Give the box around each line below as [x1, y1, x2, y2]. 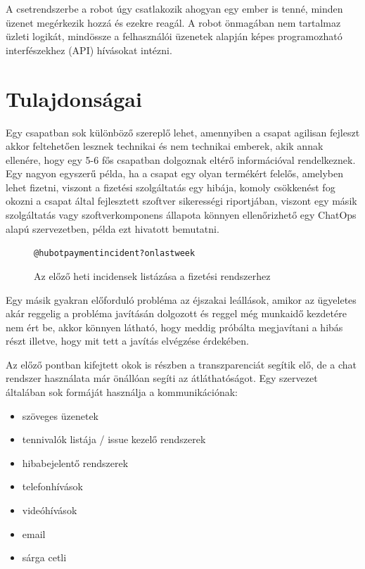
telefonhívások [22, 479, 83, 494]
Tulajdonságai [6, 84, 142, 113]
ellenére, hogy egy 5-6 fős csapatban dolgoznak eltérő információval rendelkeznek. [6, 152, 356, 167]
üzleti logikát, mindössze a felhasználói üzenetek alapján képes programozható [6, 29, 342, 44]
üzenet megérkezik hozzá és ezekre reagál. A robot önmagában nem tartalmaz [6, 15, 341, 30]
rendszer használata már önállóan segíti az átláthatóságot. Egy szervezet [6, 371, 318, 385]
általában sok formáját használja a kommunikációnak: [6, 385, 238, 399]
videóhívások [22, 503, 77, 518]
